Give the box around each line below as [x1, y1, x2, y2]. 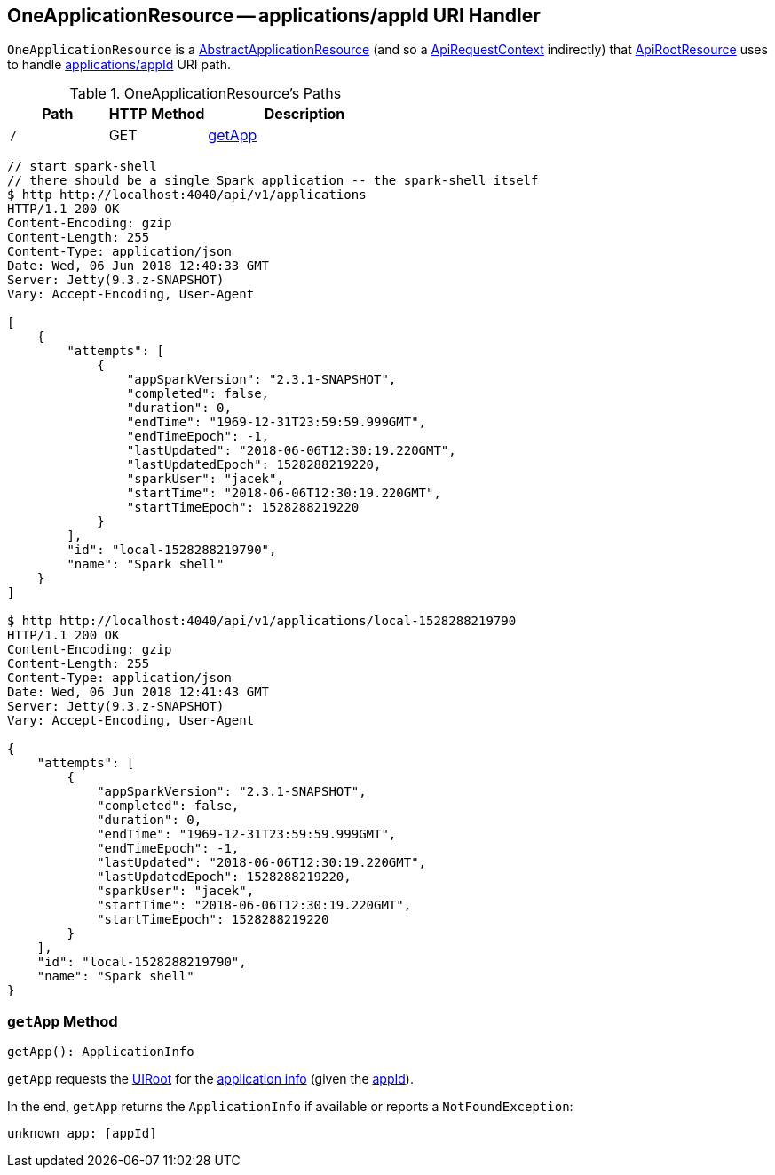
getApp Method [7, 1012, 118, 1030]
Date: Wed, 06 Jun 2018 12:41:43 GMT [7, 685, 270, 700]
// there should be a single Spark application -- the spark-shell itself [7, 173, 539, 188]
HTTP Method [108, 105, 205, 123]
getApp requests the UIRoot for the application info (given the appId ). [7, 1071, 414, 1087]
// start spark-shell [7, 159, 157, 174]
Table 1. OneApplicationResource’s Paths [69, 84, 342, 103]
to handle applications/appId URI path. [7, 57, 231, 73]
